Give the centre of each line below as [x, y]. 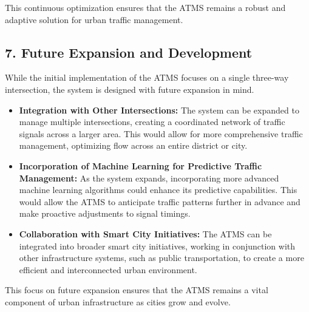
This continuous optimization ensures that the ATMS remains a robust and [145, 7]
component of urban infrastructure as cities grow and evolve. [118, 301]
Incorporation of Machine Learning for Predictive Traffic [141, 165]
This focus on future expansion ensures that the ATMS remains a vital [137, 290]
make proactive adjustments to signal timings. [105, 213]
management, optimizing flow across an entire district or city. [133, 145]
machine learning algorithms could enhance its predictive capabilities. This [158, 190]
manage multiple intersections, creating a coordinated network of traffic [152, 122]
